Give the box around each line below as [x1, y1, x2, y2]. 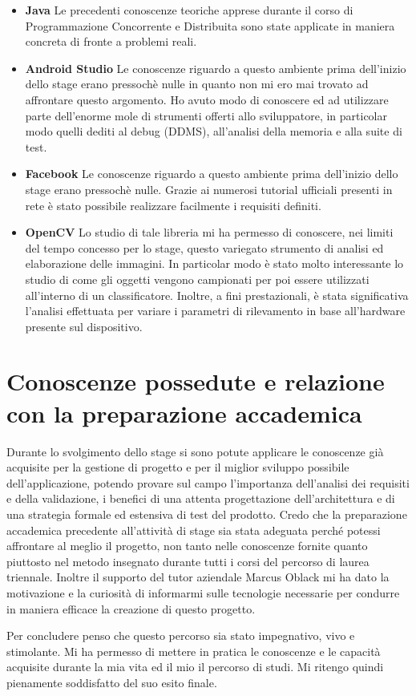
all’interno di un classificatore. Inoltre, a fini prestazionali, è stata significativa [25, 286, 409, 303]
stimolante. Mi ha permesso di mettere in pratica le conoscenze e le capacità [6, 642, 381, 659]
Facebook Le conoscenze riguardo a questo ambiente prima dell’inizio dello [25, 165, 398, 182]
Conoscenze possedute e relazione [6, 365, 385, 398]
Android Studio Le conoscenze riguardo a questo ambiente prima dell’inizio [25, 59, 406, 76]
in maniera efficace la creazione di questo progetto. [6, 600, 256, 617]
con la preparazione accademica [6, 396, 362, 429]
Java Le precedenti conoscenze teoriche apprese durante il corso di [25, 2, 353, 18]
